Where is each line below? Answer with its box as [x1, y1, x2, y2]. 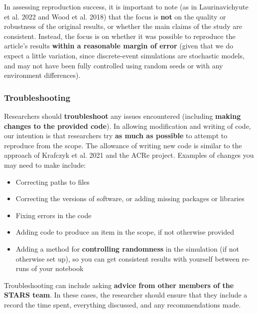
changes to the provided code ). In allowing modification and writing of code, [4, 120, 251, 131]
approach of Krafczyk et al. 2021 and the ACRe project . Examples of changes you [4, 150, 254, 160]
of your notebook [31, 263, 84, 274]
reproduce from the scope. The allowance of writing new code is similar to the [4, 140, 242, 150]
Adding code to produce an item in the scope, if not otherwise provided [15, 227, 234, 237]
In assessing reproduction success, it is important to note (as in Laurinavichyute [4, 1, 249, 11]
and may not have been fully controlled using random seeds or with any [4, 60, 223, 70]
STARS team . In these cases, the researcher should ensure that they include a [4, 290, 248, 300]
